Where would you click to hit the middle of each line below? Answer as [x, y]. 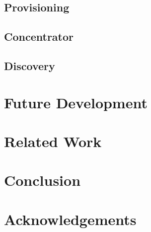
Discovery [30, 65]
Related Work [53, 141]
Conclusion [42, 180]
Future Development [76, 102]
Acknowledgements [70, 219]
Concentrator [39, 37]
